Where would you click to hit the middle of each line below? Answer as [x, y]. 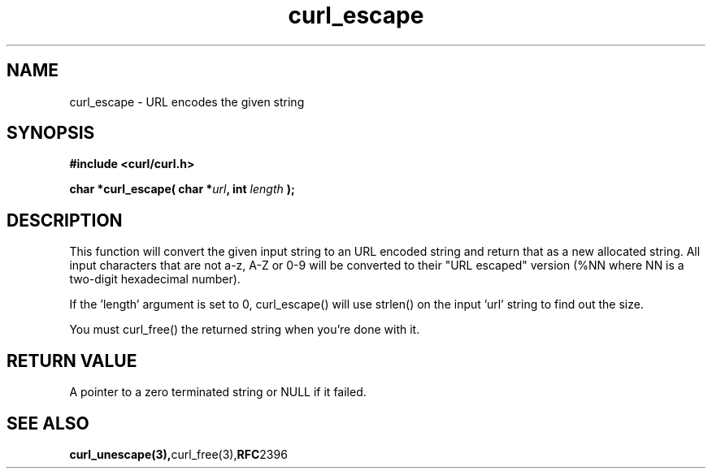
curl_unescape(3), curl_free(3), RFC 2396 [178, 454]
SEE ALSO [48, 423]
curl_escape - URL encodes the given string [187, 101]
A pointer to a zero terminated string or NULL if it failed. [218, 392]
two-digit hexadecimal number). [155, 279]
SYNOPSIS [51, 133]
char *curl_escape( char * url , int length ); [182, 189]
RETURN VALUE [72, 361]
